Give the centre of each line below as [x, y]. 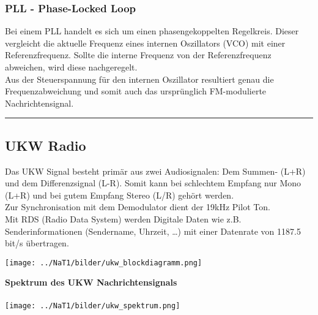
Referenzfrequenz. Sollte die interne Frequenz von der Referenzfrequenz [138, 55]
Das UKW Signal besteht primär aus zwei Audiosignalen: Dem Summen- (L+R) [155, 171]
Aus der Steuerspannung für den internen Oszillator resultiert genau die [139, 79]
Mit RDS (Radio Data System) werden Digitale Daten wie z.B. [123, 218]
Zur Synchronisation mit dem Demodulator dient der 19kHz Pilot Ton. [138, 207]
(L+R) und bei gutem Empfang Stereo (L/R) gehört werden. [120, 195]
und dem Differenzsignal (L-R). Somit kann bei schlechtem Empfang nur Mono [153, 183]
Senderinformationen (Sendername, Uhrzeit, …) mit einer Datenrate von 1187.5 [153, 231]
